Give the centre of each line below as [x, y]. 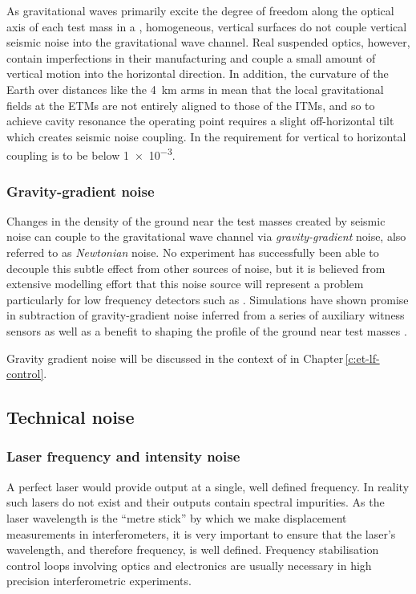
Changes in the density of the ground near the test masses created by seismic [196, 220]
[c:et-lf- [362, 358]
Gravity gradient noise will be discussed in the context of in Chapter [175, 358]
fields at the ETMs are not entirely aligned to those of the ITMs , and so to [191, 105]
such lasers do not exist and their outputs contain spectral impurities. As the [196, 502]
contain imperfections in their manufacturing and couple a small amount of [191, 57]
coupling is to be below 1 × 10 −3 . [91, 154]
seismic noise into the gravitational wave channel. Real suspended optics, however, [208, 42]
